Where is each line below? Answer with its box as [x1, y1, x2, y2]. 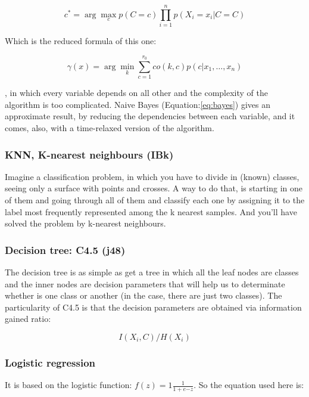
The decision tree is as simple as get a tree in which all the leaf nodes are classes [5, 266, 299, 278]
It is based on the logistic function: [5, 379, 132, 391]
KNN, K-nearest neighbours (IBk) [5, 147, 174, 162]
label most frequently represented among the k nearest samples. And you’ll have [5, 205, 297, 218]
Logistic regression [5, 355, 96, 370]
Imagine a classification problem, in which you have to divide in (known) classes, [5, 170, 299, 182]
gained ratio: [5, 312, 51, 325]
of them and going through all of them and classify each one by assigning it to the [5, 194, 305, 206]
